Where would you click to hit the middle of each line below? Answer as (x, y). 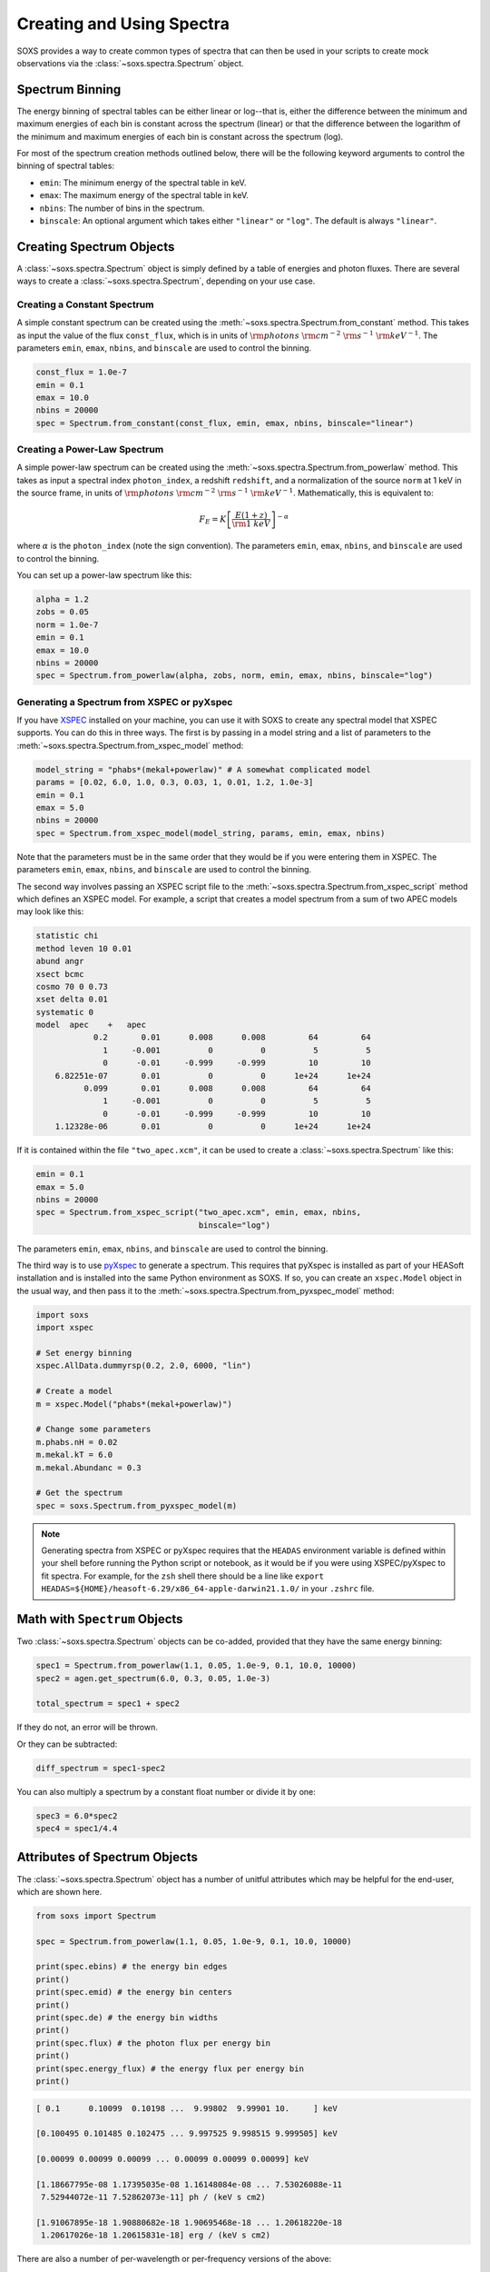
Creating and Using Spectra (123, 24)
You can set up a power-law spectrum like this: (104, 575)
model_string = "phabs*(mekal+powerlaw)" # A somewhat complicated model (203, 769)
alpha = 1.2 (63, 599)
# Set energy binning (84, 1353)
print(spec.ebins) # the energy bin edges (132, 1967)
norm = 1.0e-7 (67, 624)
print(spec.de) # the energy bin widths (127, 2018)
